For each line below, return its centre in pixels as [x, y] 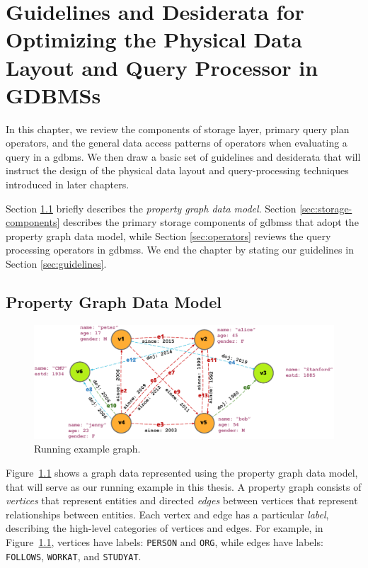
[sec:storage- [326, 208]
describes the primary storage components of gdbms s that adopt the [211, 222]
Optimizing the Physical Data [154, 39]
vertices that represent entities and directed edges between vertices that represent [182, 500]
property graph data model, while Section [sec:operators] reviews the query [168, 235]
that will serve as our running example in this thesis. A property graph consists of [184, 486]
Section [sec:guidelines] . [56, 264]
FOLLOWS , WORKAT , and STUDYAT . [74, 556]
